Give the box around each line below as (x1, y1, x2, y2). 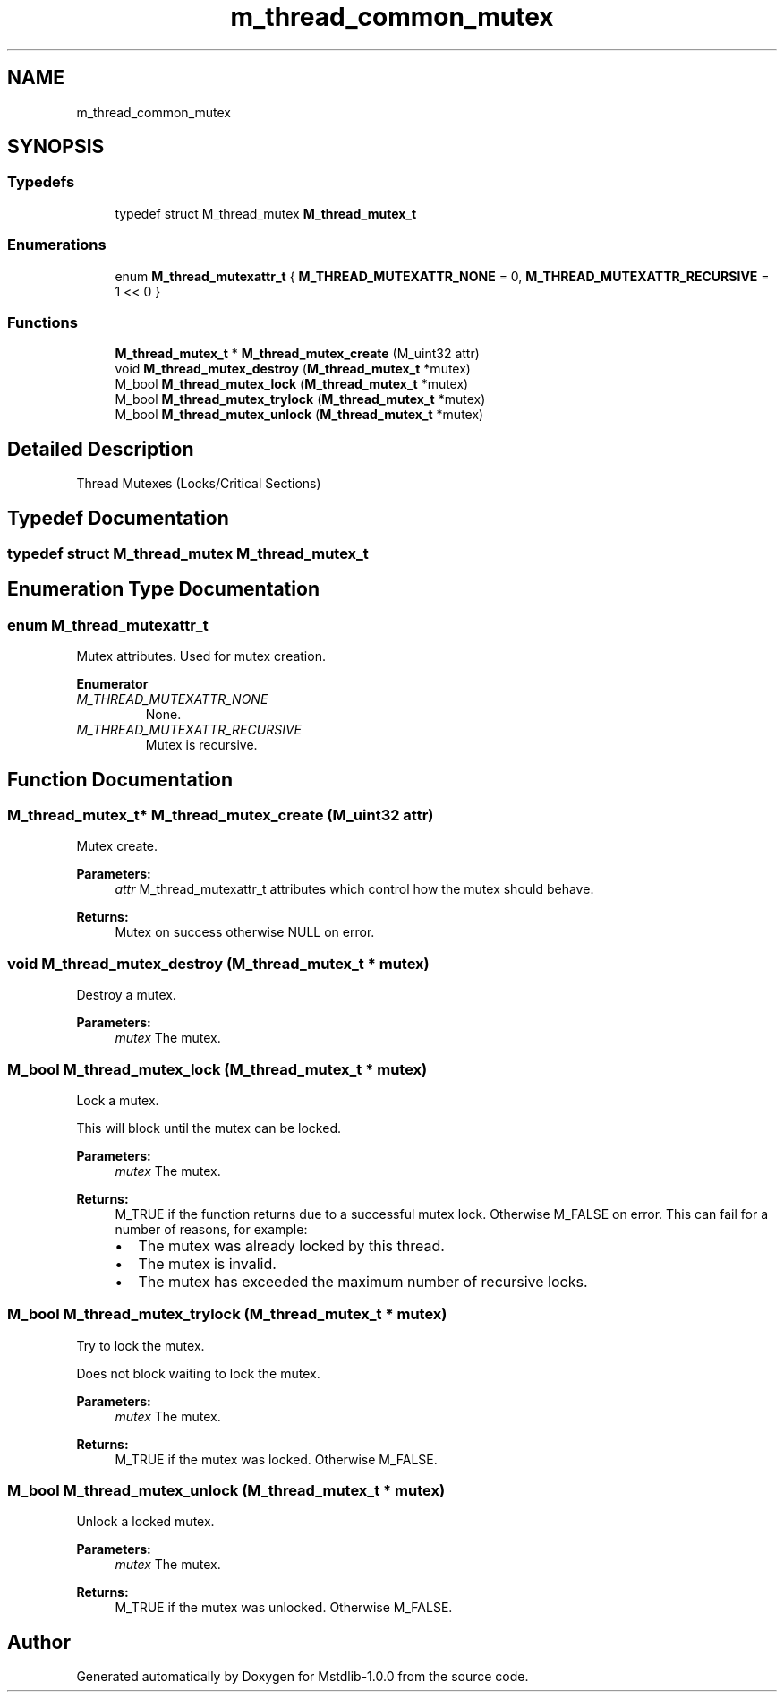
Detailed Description (7, 437, 194, 460)
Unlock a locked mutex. (76, 1514, 215, 1530)
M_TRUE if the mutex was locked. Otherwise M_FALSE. (115, 1451, 438, 1467)
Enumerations (7, 236, 107, 254)
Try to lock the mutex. (76, 1337, 205, 1353)
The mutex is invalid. (138, 1254, 277, 1273)
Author (7, 1630, 71, 1653)
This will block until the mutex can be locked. (76, 1120, 341, 1136)
